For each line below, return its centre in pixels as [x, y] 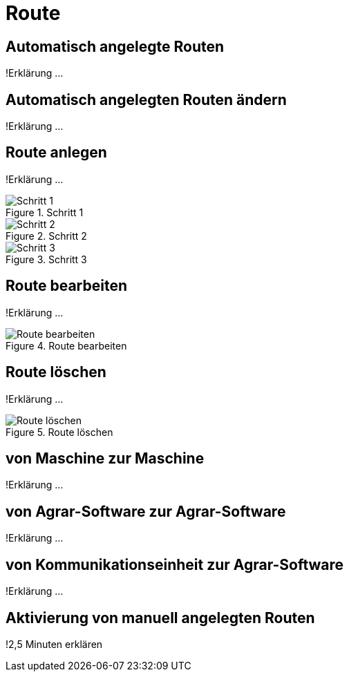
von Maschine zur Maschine [105, 458]
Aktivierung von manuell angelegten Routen [160, 618]
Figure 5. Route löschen [59, 432]
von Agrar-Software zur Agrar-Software [146, 511]
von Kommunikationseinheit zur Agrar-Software [175, 564]
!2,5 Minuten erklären [54, 644]
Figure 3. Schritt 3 [46, 259]
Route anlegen [56, 153]
